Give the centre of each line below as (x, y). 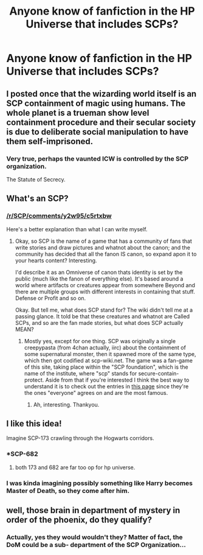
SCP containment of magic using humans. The (96, 103)
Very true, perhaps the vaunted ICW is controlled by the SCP (98, 158)
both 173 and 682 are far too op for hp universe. (75, 467)
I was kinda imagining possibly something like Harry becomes (100, 483)
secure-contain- (159, 373)
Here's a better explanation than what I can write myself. (77, 229)
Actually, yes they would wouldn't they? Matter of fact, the (95, 537)
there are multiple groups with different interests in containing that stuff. (105, 291)
